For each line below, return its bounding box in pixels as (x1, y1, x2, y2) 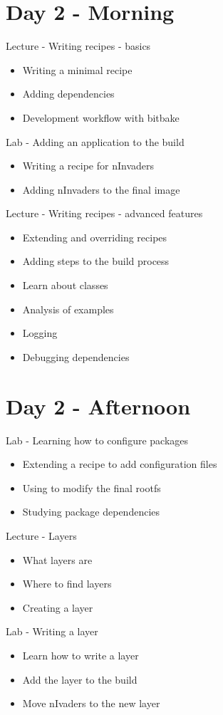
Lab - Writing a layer (6, 624, 98, 639)
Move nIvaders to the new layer (22, 696, 160, 711)
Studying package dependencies (22, 504, 160, 519)
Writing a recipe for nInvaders (22, 158, 154, 173)
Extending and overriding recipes (22, 229, 167, 244)
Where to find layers (22, 576, 112, 591)
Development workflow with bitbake (22, 110, 180, 125)
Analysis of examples (22, 301, 114, 316)
